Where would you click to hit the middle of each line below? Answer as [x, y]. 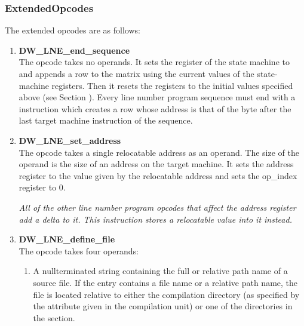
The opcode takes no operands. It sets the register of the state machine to [154, 62]
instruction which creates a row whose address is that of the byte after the [155, 108]
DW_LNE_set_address [70, 140]
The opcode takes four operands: [79, 250]
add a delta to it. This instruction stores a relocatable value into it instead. [155, 219]
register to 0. [42, 187]
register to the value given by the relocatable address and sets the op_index [158, 175]
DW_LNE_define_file [67, 239]
